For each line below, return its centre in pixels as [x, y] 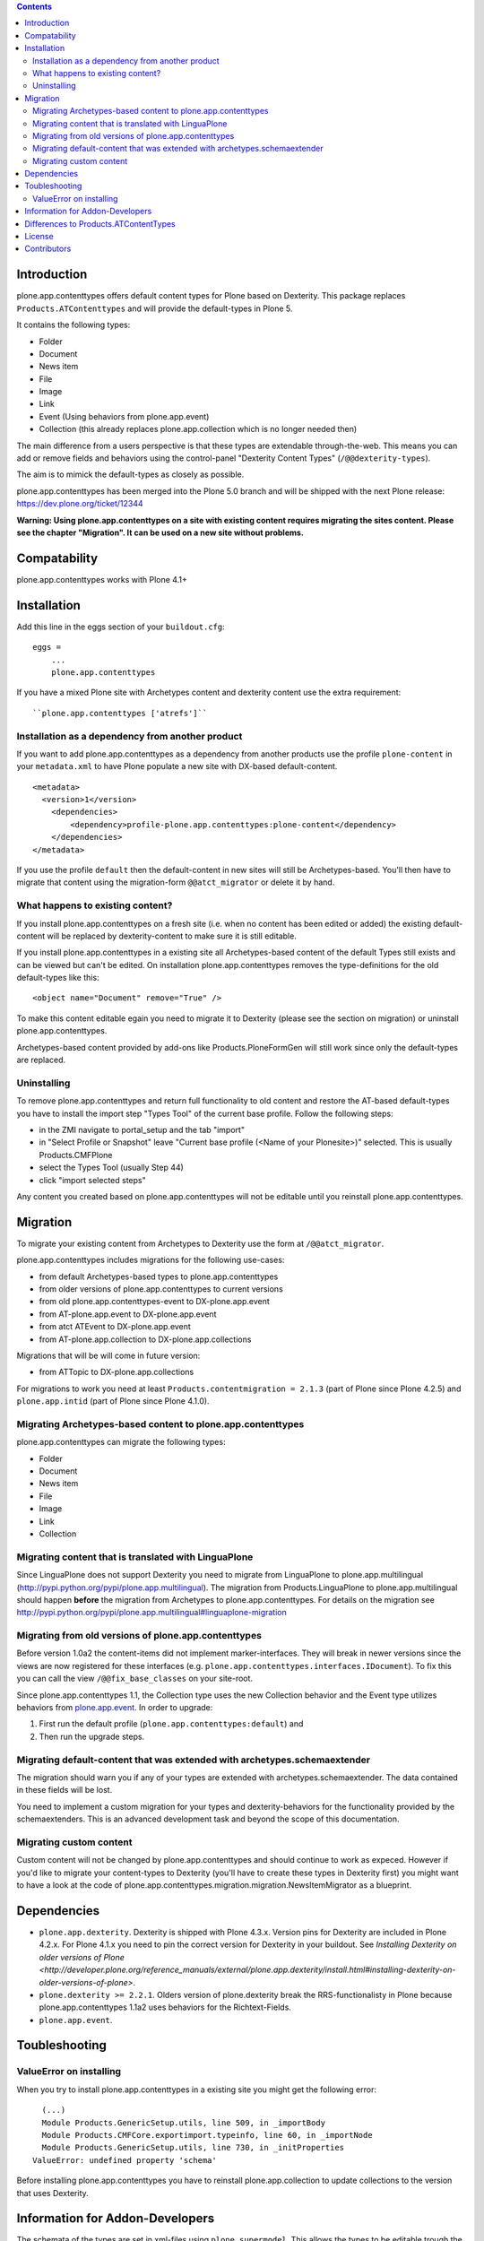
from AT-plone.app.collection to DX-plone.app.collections [145, 1339]
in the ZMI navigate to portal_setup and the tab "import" [142, 1129]
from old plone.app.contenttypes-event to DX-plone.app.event [155, 1302]
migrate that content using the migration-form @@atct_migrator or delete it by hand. [176, 882]
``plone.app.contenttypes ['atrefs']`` [120, 713]
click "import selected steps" [93, 1180]
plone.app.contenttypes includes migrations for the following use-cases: [151, 1260]
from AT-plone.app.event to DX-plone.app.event [128, 1314]
